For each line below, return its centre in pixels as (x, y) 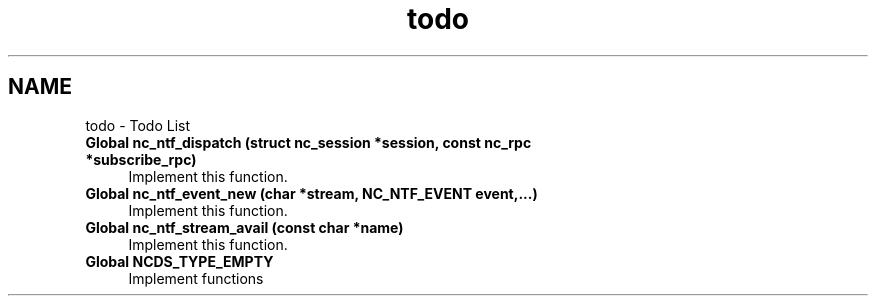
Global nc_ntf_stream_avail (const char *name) (244, 227)
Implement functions (196, 278)
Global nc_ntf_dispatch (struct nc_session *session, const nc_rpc (308, 142)
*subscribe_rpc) (141, 159)
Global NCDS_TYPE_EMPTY (179, 261)
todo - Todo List (138, 125)
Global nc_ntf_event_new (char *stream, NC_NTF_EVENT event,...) (311, 193)
